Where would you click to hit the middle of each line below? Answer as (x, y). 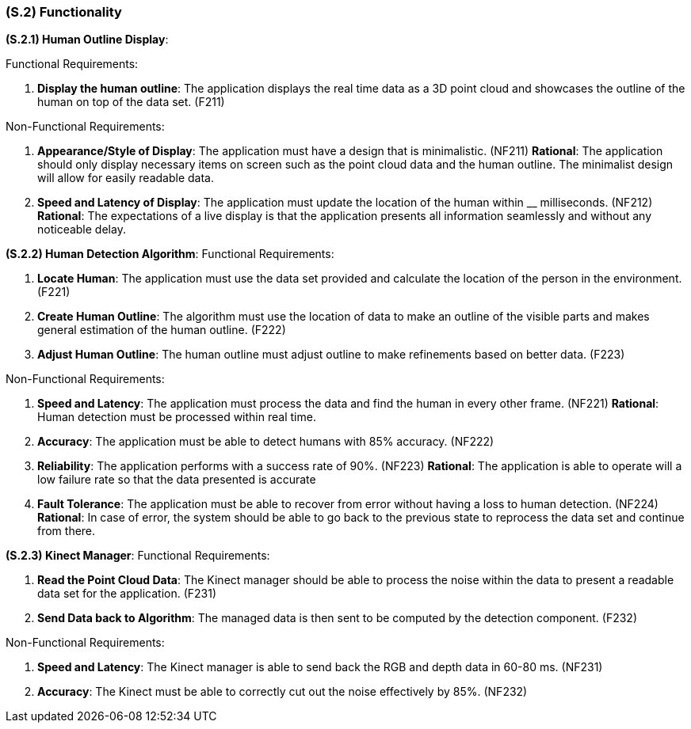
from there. (67, 531)
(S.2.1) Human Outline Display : (87, 40)
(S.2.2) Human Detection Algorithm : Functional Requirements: (170, 254)
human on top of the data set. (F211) (131, 102)
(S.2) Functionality (64, 12)
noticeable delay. (82, 230)
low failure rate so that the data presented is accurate (177, 480)
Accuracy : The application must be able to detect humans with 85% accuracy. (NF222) (266, 442)
